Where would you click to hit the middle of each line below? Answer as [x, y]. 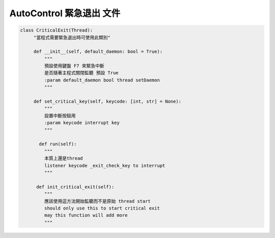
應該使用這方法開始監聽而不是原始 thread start [98, 201]
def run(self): [58, 144]
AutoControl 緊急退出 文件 [65, 13]
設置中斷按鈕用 [60, 115]
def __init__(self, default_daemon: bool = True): [98, 52]
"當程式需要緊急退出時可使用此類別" [72, 37]
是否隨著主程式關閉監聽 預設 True [81, 73]
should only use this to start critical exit [102, 208]
